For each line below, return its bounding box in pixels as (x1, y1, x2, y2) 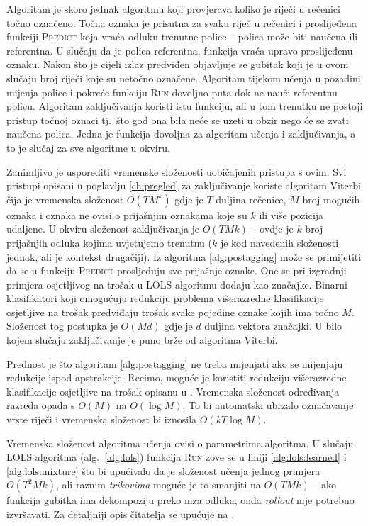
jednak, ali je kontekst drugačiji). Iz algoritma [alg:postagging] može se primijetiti (6, 249, 362, 264)
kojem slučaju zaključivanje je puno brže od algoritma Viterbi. (6, 332, 278, 347)
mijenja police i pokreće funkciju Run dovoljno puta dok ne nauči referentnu (6, 84, 338, 99)
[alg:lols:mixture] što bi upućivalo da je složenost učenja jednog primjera (6, 463, 320, 478)
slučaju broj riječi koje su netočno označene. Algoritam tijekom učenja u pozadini (6, 70, 361, 85)
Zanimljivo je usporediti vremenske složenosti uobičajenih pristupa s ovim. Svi (6, 164, 347, 179)
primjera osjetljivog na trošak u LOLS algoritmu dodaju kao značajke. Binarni (6, 276, 347, 291)
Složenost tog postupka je (6, 318, 118, 333)
